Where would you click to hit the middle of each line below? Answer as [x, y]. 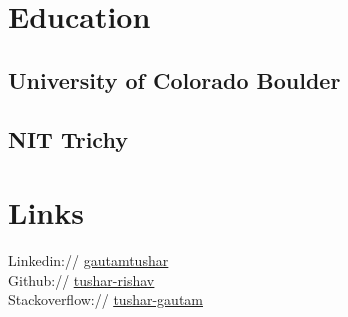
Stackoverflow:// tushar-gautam [105, 299]
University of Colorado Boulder [174, 79]
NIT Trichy [68, 138]
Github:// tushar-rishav [81, 279]
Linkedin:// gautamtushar [88, 260]
